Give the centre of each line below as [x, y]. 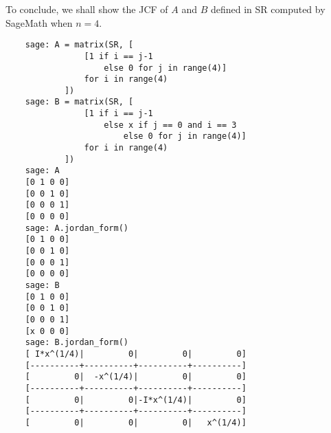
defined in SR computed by [268, 9]
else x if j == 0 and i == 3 [170, 125]
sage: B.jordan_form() [77, 343]
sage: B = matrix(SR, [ [79, 102]
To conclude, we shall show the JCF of [87, 9]
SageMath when [39, 22]
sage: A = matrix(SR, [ [79, 45]
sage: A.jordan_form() [77, 228]
